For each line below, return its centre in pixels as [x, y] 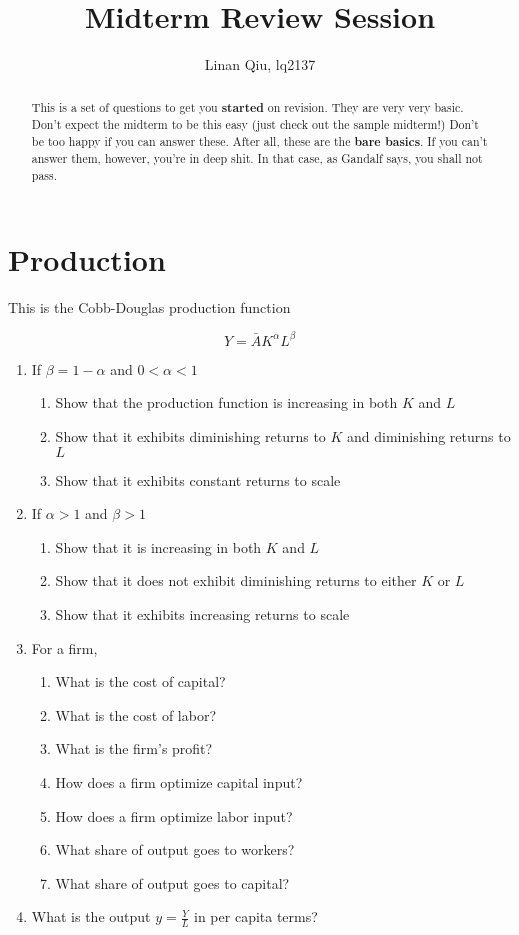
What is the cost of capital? [140, 681]
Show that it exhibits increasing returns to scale [202, 613]
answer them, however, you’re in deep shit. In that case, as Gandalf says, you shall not [257, 158]
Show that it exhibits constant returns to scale [198, 479]
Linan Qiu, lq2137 [260, 64]
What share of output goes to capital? [172, 882]
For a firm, [64, 647]
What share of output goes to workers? [175, 849]
